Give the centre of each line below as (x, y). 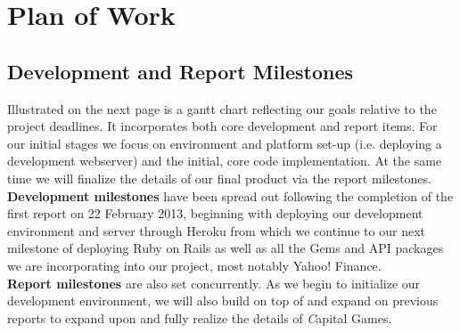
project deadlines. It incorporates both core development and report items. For (222, 126)
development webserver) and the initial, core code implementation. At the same (225, 161)
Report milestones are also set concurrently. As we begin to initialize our (214, 283)
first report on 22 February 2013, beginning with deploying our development (215, 213)
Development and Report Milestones (181, 71)
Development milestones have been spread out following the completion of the (230, 195)
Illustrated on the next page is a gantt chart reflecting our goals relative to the (222, 108)
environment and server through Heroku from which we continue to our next (216, 230)
